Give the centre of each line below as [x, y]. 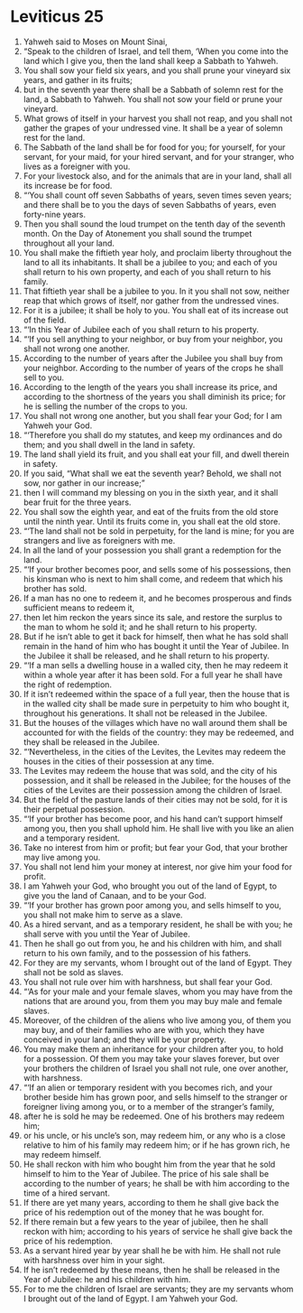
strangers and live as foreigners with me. [99, 540]
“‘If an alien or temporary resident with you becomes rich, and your [148, 1087]
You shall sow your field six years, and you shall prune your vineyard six [157, 70]
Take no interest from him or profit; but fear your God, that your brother [156, 847]
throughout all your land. [69, 243]
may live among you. [62, 857]
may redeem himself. [62, 1154]
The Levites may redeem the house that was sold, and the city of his [150, 770]
